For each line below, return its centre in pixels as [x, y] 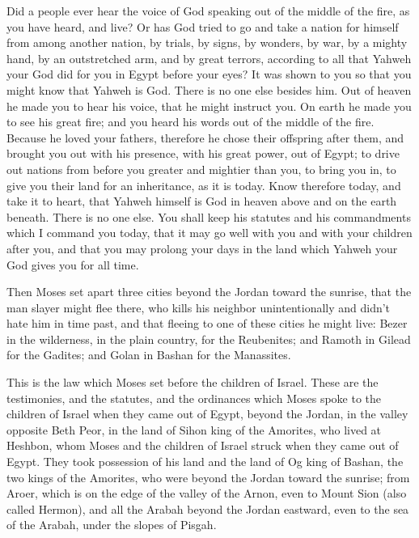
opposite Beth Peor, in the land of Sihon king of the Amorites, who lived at [194, 429]
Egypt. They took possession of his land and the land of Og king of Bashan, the [205, 462]
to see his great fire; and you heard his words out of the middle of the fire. [190, 122]
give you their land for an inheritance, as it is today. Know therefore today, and [204, 185]
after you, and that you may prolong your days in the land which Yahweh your [202, 248]
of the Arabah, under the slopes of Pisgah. [112, 525]
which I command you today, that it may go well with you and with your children [209, 233]
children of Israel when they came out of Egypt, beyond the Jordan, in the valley [207, 414]
